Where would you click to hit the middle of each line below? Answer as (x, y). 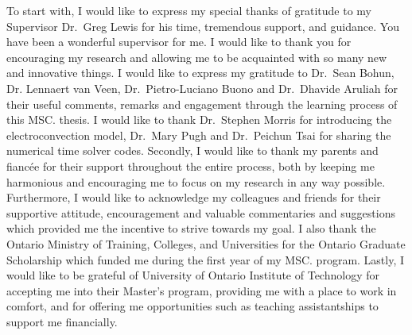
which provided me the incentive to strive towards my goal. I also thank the (191, 228)
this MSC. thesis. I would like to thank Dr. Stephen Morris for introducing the (199, 119)
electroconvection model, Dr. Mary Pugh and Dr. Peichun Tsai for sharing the (199, 135)
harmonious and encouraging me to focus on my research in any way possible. (196, 181)
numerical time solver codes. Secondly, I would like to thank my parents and (192, 150)
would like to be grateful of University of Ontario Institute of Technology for (193, 275)
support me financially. (62, 321)
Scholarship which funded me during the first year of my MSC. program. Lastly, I (206, 259)
